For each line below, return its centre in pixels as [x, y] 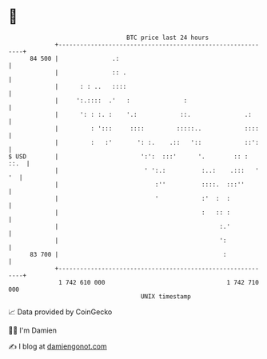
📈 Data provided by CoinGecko [60, 312]
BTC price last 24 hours [168, 38]
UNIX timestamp [166, 296]
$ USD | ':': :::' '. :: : [128, 156]
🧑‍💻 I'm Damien [33, 330]
